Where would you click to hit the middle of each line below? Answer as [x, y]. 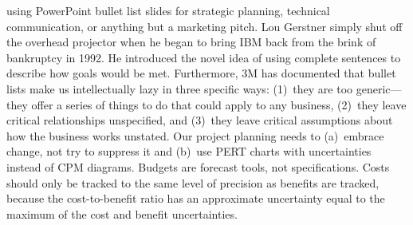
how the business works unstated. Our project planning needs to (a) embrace [195, 135]
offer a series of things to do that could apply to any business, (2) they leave [219, 104]
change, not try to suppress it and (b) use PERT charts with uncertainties [189, 151]
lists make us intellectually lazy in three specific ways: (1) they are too [180, 88]
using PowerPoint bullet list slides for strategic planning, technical [168, 10]
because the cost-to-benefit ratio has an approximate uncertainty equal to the [196, 198]
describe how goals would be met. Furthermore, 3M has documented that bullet [201, 73]
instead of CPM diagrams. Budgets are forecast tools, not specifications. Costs [198, 166]
